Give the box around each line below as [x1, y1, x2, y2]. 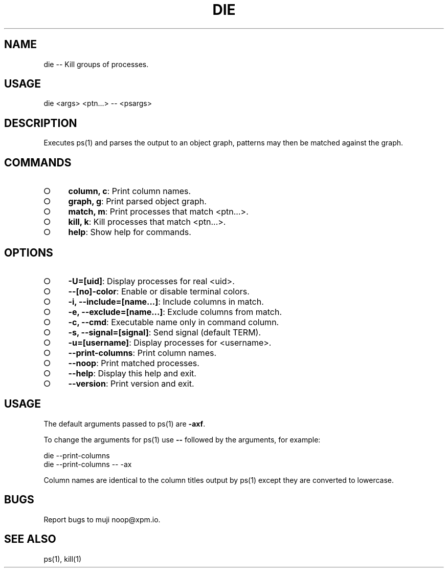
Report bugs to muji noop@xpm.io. [43, 515, 161, 524]
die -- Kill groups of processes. [43, 59, 149, 69]
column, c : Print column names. [68, 186, 191, 197]
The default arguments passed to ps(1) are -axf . [43, 419, 206, 428]
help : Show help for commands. [68, 227, 191, 238]
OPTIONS [4, 246, 53, 259]
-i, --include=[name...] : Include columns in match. [68, 296, 264, 307]
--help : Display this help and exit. [68, 368, 196, 378]
